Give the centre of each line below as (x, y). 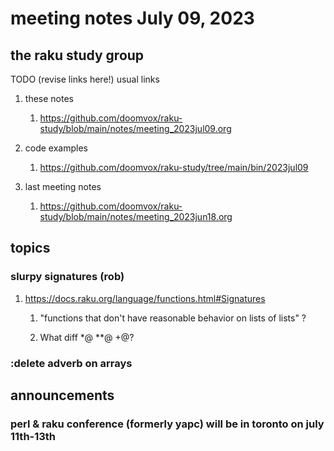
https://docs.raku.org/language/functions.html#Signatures (145, 298)
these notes (49, 98)
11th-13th (33, 436)
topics (30, 248)
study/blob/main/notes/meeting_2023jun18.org (136, 216)
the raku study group (77, 55)
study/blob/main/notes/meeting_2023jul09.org (135, 128)
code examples (56, 148)
